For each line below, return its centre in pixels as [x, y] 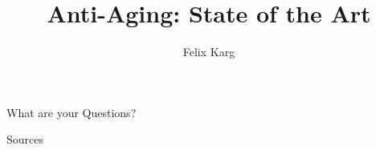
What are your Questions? [72, 112]
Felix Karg [209, 52]
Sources [25, 139]
